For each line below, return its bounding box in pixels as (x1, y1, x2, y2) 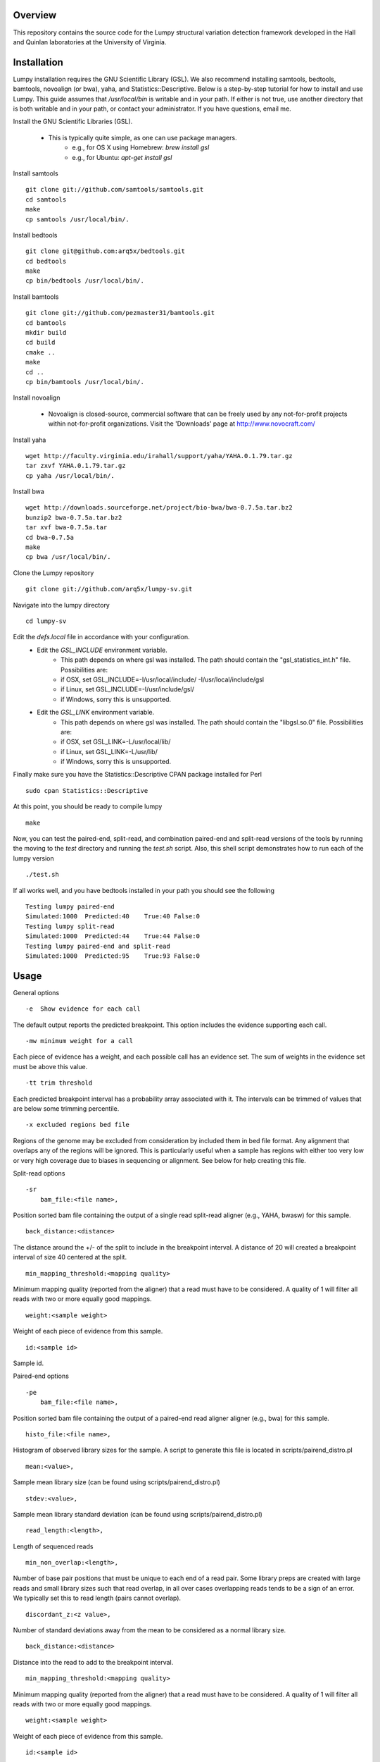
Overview (13, 9, 57, 21)
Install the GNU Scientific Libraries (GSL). (13, 117, 133, 126)
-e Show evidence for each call (25, 1005, 141, 1013)
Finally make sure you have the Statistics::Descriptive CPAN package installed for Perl (13, 770, 262, 779)
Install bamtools (13, 292, 59, 301)
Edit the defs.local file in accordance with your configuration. (13, 633, 190, 641)
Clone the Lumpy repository (13, 568, 94, 577)
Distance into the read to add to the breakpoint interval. (13, 1658, 174, 1666)
